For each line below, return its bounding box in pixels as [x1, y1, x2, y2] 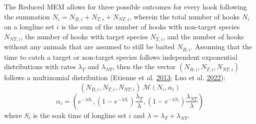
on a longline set [4, 21, 54, 32]
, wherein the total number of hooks [129, 11, 240, 21]
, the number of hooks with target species [20, 31, 148, 41]
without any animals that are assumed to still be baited [4, 41, 175, 52]
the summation [4, 11, 50, 21]
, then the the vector [112, 61, 176, 72]
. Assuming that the [190, 41, 252, 52]
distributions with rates [4, 61, 76, 72]
